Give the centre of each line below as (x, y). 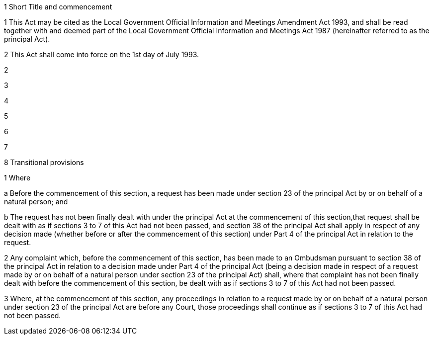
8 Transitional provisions (44, 162)
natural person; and (36, 202)
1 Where (17, 178)
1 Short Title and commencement (58, 7)
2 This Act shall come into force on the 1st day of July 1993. (102, 54)
